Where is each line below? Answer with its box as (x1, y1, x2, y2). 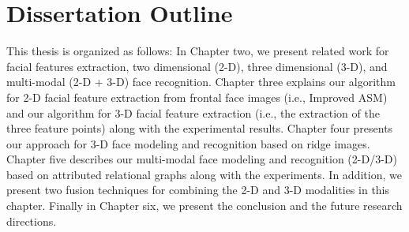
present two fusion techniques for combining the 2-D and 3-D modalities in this (6, 181, 390, 198)
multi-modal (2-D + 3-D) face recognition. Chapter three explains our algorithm (6, 73, 396, 90)
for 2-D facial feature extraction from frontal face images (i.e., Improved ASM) (6, 88, 388, 105)
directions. (6, 212, 57, 229)
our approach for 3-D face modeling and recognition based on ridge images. (6, 135, 370, 152)
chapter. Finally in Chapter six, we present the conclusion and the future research (6, 197, 403, 214)
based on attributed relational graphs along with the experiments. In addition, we (6, 166, 402, 182)
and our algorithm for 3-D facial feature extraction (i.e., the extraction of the (6, 104, 380, 121)
